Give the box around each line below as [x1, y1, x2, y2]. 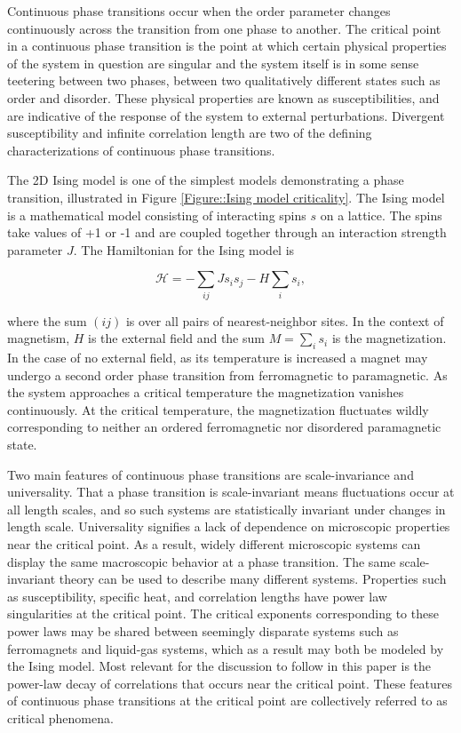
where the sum [7, 311, 87, 330]
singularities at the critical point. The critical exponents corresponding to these [7, 604, 439, 623]
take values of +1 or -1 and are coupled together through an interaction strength [7, 223, 447, 242]
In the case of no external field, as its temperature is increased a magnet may [7, 348, 428, 367]
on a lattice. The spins [320, 205, 442, 224]
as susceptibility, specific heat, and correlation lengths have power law [7, 586, 387, 605]
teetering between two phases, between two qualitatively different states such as [7, 71, 441, 90]
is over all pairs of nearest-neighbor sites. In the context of [125, 311, 444, 330]
